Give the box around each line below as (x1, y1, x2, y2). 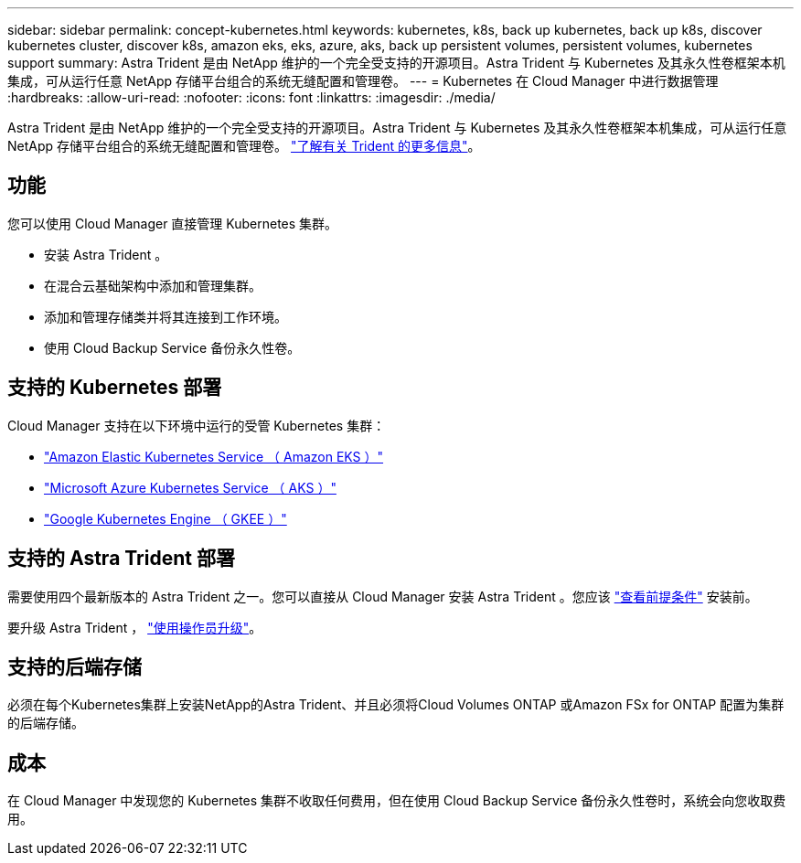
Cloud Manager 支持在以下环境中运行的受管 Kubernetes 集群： (7, 417, 386, 433)
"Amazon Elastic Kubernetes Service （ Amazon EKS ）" (44, 448, 384, 464)
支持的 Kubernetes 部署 (7, 376, 222, 400)
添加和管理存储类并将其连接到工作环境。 (44, 308, 287, 325)
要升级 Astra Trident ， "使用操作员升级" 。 (7, 619, 262, 635)
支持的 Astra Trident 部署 (7, 547, 235, 570)
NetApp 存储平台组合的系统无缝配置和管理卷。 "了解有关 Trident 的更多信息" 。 (7, 138, 481, 154)
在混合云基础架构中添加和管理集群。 (44, 277, 262, 293)
